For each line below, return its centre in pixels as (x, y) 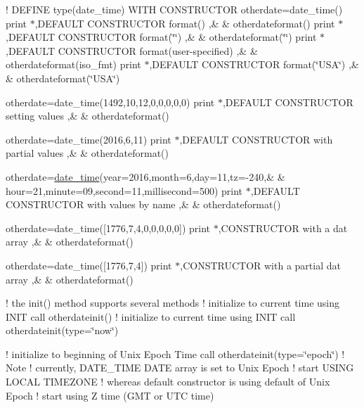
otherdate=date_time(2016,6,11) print (89, 139)
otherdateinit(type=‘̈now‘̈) (62, 330)
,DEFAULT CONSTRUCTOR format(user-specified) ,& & (132, 50)
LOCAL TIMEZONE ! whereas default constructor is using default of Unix (168, 382)
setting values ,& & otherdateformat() (87, 116)
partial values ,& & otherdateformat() (87, 153)
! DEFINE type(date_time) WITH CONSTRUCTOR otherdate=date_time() (174, 9)
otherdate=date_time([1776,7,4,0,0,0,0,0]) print (108, 228)
